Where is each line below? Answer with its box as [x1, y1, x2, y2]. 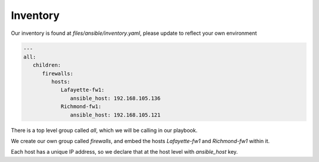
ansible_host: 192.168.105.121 [70, 111, 161, 118]
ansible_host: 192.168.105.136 [70, 95, 161, 102]
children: [32, 62, 61, 69]
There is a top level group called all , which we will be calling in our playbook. [11, 127, 198, 134]
